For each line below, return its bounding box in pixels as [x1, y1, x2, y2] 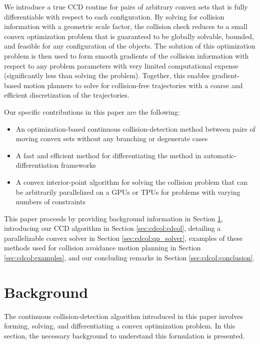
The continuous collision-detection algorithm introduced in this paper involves [4, 310, 243, 321]
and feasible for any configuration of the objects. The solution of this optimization [4, 41, 255, 51]
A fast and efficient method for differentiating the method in [15, 150, 201, 160]
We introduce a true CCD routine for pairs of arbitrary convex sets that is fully [4, 2, 248, 12]
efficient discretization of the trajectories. [4, 90, 129, 100]
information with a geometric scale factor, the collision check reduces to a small [4, 21, 247, 32]
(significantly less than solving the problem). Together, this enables [4, 70, 210, 81]
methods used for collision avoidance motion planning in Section [4, 242, 201, 253]
